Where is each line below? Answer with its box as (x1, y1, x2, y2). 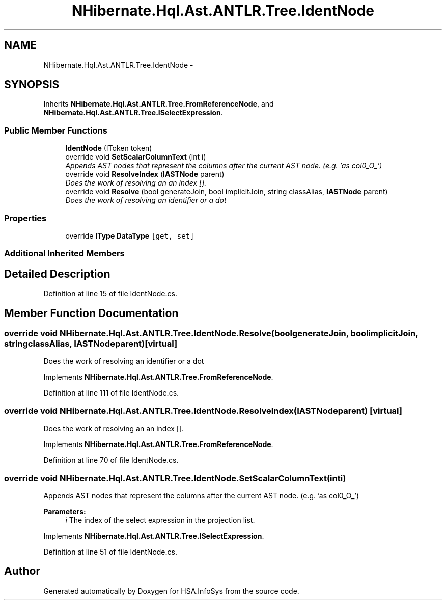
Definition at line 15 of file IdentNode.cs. (43, 289, 177, 298)
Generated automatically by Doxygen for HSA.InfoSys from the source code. (43, 586, 299, 595)
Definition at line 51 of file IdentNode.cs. (43, 547, 177, 556)
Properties (4, 213, 47, 223)
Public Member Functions (4, 125, 107, 136)
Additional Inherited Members (4, 248, 125, 259)
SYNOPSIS (4, 78, 60, 91)
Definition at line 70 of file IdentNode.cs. (43, 456, 179, 465)
